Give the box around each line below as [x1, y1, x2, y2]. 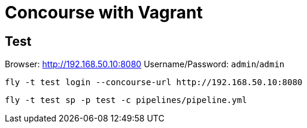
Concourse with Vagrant [5, 2, 203, 23]
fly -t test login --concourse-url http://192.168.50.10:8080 [5, 77, 303, 88]
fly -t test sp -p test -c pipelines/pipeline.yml [5, 95, 247, 105]
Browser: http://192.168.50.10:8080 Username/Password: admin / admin [5, 59, 285, 70]
